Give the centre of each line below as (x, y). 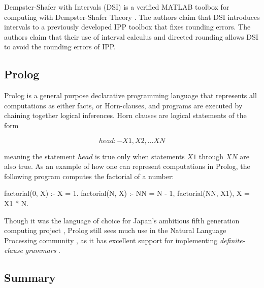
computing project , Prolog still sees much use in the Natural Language (115, 230)
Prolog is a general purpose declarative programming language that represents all (130, 95)
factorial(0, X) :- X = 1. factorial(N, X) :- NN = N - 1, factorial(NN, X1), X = (127, 193)
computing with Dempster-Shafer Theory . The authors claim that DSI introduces (132, 17)
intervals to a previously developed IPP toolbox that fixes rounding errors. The (127, 27)
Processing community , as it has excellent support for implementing (111, 240)
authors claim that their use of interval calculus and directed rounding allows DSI (131, 36)
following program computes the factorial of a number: (89, 176)
